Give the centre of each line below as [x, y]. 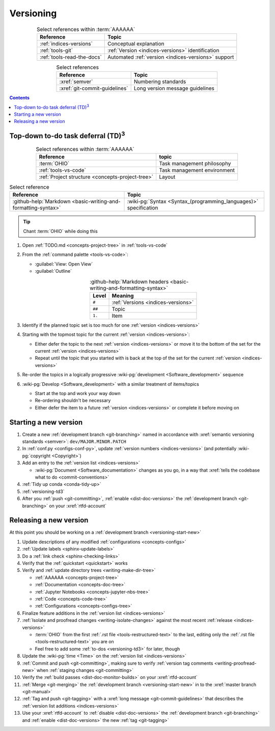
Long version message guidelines [174, 88]
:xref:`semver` [76, 82]
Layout [167, 177]
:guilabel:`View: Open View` [64, 264]
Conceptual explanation [136, 43]
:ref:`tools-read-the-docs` [71, 57]
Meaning [123, 296]
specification [143, 208]
